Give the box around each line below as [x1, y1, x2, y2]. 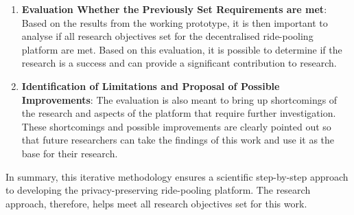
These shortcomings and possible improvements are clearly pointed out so [21, 119, 331, 133]
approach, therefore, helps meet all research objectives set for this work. [5, 196, 307, 210]
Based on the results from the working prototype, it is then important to [21, 15, 328, 30]
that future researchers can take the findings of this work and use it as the [21, 133, 335, 147]
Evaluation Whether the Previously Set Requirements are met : [21, 2, 327, 16]
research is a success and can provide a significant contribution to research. [21, 56, 337, 70]
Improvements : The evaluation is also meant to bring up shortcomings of [21, 92, 338, 106]
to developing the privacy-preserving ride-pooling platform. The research [5, 183, 311, 197]
